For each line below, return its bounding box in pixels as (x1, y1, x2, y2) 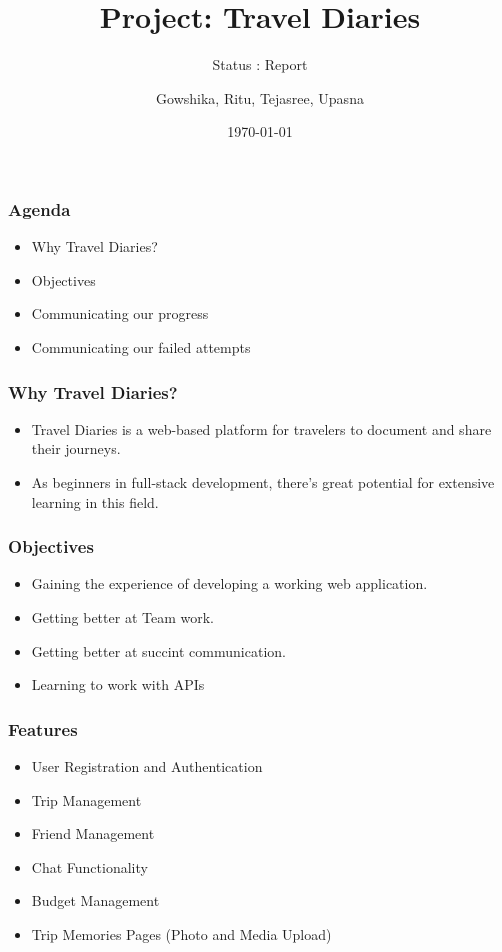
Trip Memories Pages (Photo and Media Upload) (31, 923, 332, 944)
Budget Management (31, 890, 160, 911)
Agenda (8, 196, 71, 221)
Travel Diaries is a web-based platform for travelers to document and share (31, 418, 492, 439)
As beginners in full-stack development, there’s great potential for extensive (31, 471, 495, 492)
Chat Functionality (31, 856, 148, 877)
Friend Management (31, 823, 155, 844)
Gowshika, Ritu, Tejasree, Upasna (156, 87, 364, 108)
